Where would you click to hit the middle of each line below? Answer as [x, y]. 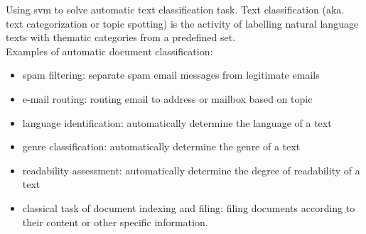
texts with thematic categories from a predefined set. [121, 37]
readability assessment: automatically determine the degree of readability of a [191, 170]
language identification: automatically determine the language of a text [177, 122]
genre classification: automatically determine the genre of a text [161, 146]
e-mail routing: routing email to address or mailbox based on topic [167, 98]
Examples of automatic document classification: [109, 51]
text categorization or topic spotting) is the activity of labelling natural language [182, 23]
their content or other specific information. [115, 222]
